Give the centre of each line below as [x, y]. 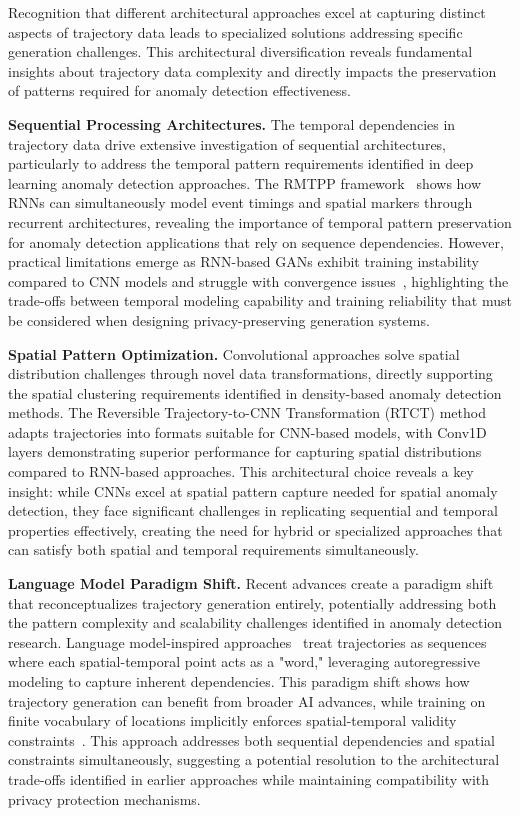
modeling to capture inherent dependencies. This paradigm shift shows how [239, 681]
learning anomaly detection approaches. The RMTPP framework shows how [245, 182]
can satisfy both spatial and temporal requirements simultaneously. [213, 549]
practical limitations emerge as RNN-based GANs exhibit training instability [243, 261]
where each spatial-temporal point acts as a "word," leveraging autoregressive [244, 661]
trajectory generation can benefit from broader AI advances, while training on [247, 700]
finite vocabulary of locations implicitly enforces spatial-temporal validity [232, 720]
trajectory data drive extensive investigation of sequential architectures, [227, 143]
